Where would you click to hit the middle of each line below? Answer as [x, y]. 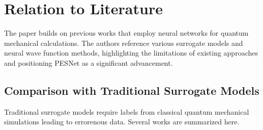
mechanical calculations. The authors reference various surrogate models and [124, 43]
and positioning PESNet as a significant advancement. [89, 62]
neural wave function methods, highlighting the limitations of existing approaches [131, 53]
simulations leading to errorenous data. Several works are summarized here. [122, 122]
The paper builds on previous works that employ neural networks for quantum [126, 33]
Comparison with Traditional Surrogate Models [132, 90]
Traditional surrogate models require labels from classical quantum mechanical [127, 111]
